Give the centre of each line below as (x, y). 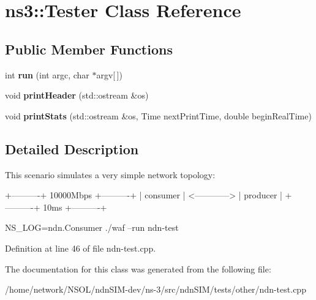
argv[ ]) (109, 74)
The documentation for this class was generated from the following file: (138, 268)
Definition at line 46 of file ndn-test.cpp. (81, 248)
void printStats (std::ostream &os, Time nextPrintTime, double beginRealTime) (158, 115)
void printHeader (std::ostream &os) (77, 95)
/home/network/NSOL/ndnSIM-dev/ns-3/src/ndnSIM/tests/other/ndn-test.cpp (156, 289)
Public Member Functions (89, 49)
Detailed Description (72, 148)
